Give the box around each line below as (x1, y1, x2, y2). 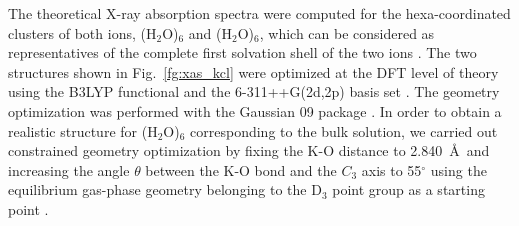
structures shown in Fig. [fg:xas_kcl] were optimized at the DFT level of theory (8, 61, 499, 82)
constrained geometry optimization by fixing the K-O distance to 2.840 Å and (8, 140, 490, 161)
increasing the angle (8, 159, 130, 180)
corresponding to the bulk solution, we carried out (190, 120, 498, 141)
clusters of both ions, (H (8, 22, 157, 43)
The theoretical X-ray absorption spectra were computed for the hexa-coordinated (8, 3, 511, 23)
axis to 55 (361, 159, 422, 180)
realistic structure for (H (8, 120, 158, 141)
